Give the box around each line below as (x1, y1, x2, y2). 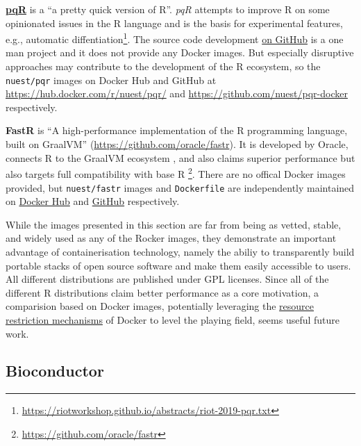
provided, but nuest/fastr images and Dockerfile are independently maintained (6, 180, 355, 195)
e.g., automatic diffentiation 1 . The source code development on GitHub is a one (6, 30, 344, 46)
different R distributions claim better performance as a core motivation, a (6, 285, 319, 299)
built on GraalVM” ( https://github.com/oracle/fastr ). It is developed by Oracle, (6, 137, 349, 151)
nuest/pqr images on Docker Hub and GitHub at (6, 72, 217, 87)
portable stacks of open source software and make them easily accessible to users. (6, 258, 351, 272)
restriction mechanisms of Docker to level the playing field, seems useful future (6, 312, 340, 327)
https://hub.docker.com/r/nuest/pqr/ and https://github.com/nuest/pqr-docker (6, 86, 348, 101)
